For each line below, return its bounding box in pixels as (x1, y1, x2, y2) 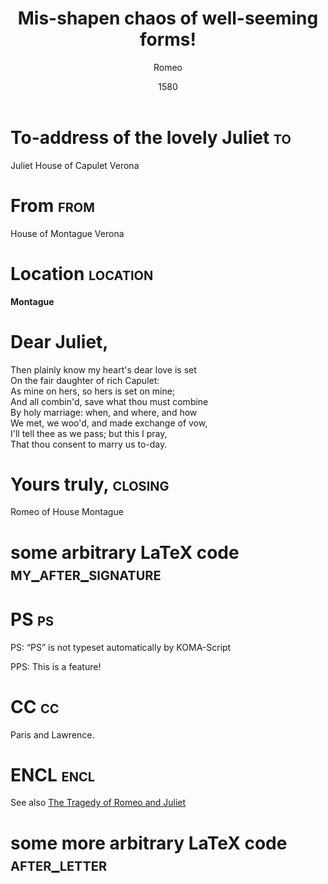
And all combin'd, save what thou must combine (10, 395, 209, 407)
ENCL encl (10, 763, 96, 786)
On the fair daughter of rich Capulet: (10, 374, 160, 386)
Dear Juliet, (10, 330, 109, 353)
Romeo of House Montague (10, 506, 124, 518)
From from (10, 194, 95, 217)
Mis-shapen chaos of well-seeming (17, 7, 319, 30)
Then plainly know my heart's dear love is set (10, 363, 197, 376)
